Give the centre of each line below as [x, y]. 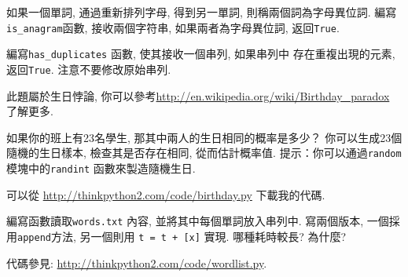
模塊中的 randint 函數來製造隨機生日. [101, 168]
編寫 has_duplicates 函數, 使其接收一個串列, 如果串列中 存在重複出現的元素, [201, 54]
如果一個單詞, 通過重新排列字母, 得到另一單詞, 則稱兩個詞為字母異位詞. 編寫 [202, 12]
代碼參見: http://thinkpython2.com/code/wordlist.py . [137, 262]
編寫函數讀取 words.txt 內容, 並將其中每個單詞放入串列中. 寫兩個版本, [185, 221]
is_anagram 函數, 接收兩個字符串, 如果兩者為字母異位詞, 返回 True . [173, 27]
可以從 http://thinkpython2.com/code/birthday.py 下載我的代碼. [166, 194]
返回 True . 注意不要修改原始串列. [89, 69]
